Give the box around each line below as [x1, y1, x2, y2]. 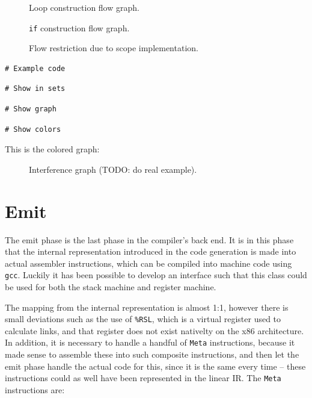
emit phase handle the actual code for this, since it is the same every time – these [5, 359, 306, 372]
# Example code [5, 64, 66, 73]
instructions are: [5, 383, 65, 396]
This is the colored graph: [5, 143, 100, 155]
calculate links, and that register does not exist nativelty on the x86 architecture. [5, 324, 304, 337]
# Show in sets [5, 84, 66, 93]
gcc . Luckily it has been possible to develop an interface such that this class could [5, 269, 307, 281]
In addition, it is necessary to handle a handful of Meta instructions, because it [5, 336, 295, 349]
